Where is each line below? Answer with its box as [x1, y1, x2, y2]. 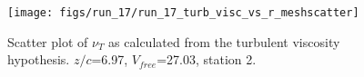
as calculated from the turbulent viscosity [108, 32, 340, 51]
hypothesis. [7, 50, 70, 69]
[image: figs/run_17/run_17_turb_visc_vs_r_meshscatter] [7, 6, 359, 19]
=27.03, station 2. [157, 50, 257, 69]
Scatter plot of [7, 32, 88, 51]
